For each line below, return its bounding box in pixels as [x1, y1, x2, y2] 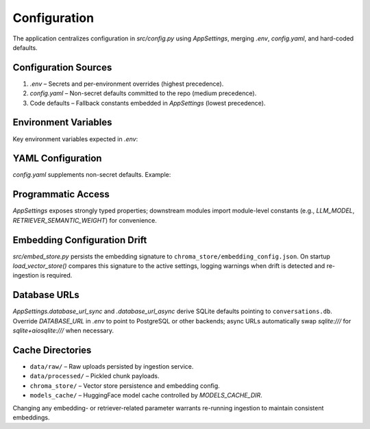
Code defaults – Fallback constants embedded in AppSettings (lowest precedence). [29, 99, 266, 107]
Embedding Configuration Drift [12, 234, 147, 246]
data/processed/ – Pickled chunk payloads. [29, 372, 160, 380]
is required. [40, 271, 73, 280]
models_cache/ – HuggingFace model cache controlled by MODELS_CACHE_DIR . [29, 391, 263, 400]
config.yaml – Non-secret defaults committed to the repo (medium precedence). [29, 89, 257, 97]
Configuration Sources [12, 62, 112, 73]
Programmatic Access [12, 188, 110, 200]
